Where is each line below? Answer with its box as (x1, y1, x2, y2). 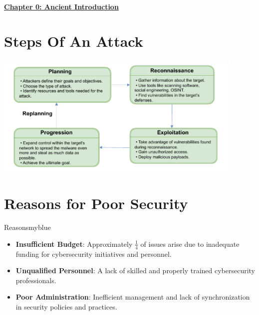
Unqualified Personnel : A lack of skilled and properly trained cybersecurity (15, 265, 256, 276)
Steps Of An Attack (4, 30, 143, 51)
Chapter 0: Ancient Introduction (4, 1, 119, 11)
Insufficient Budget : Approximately (15, 238, 133, 249)
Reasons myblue (4, 222, 51, 232)
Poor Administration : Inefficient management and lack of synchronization (15, 292, 250, 302)
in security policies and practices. (15, 301, 117, 312)
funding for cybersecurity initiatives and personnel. (15, 248, 172, 259)
